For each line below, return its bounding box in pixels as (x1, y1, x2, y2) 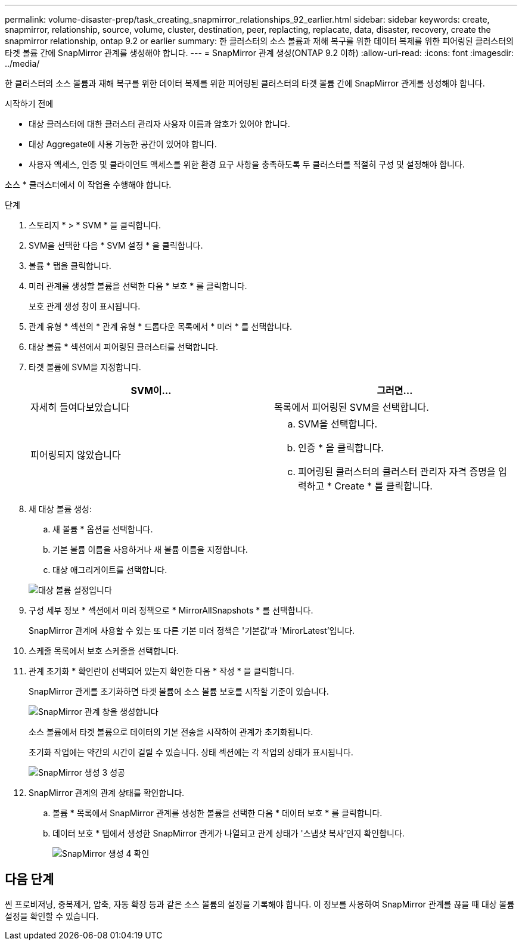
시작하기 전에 (5, 98, 54, 109)
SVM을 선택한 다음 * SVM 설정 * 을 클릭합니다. (29, 240, 203, 250)
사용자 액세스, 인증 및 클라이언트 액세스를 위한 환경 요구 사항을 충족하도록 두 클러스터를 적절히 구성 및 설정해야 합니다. (29, 159, 465, 169)
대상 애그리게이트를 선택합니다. (52, 565, 167, 575)
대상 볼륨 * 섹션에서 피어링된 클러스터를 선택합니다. (29, 342, 219, 352)
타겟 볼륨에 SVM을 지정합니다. (29, 362, 141, 372)
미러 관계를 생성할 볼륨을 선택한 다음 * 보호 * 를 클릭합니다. (29, 281, 247, 291)
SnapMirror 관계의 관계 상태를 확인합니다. (29, 788, 185, 798)
